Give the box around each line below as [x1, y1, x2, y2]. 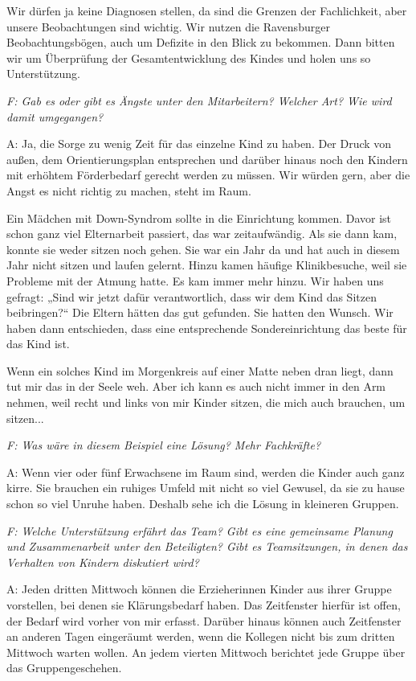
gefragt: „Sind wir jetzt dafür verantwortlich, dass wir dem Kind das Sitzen [6, 288, 377, 305]
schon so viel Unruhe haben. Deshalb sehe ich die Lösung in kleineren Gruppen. [6, 495, 399, 512]
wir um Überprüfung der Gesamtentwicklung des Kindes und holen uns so [6, 49, 371, 66]
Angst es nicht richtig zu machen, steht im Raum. [6, 182, 251, 199]
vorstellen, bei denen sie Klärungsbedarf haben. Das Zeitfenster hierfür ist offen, [6, 597, 401, 613]
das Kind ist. [6, 335, 70, 352]
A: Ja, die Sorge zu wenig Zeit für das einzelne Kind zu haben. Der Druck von [6, 135, 392, 152]
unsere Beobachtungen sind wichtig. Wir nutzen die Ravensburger [6, 18, 330, 35]
